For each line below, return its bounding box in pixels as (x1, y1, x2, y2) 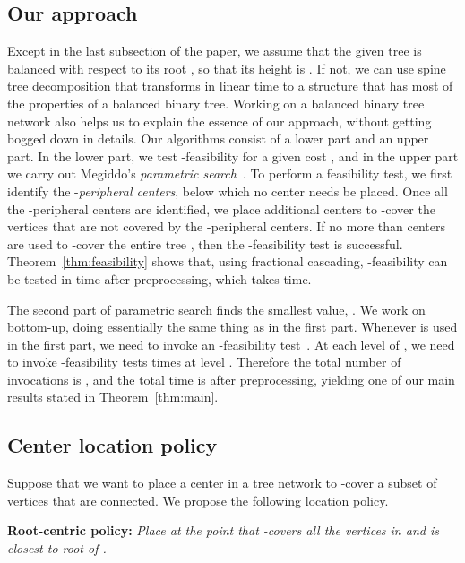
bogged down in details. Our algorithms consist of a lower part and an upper (7, 129, 429, 148)
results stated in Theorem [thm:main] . (7, 387, 219, 406)
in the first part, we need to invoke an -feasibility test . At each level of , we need (7, 334, 455, 353)
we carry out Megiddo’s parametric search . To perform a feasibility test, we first (7, 164, 452, 183)
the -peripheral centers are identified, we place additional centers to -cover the (7, 199, 435, 218)
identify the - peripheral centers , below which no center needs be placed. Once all (7, 181, 448, 200)
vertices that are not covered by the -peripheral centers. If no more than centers (7, 217, 445, 236)
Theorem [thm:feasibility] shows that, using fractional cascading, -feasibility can (7, 252, 448, 271)
